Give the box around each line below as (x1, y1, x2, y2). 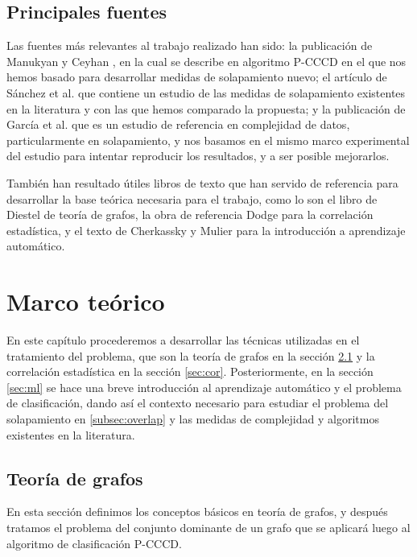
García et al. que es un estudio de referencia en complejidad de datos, (6, 116, 350, 133)
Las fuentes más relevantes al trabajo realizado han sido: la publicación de (6, 37, 373, 54)
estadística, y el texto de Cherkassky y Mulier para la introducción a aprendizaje (6, 221, 406, 238)
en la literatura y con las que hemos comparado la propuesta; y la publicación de (6, 100, 406, 117)
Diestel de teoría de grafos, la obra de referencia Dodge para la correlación (6, 206, 374, 223)
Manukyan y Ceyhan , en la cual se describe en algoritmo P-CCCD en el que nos (6, 52, 407, 69)
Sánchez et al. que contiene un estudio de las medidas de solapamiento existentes (6, 84, 406, 101)
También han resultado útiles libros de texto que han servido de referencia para (6, 174, 398, 191)
